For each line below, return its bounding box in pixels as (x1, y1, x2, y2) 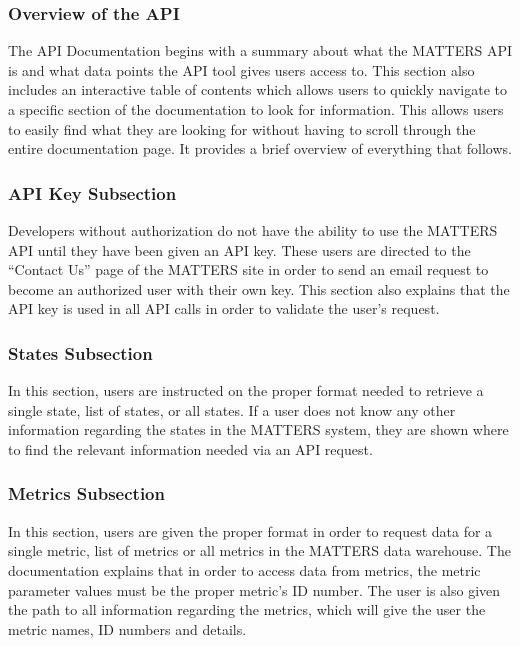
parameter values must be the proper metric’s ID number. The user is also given (8, 579, 501, 600)
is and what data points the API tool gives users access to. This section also (8, 59, 475, 80)
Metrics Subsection (8, 481, 165, 506)
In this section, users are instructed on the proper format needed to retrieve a (8, 380, 484, 401)
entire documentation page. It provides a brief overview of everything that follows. (8, 138, 512, 159)
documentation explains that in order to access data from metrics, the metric (8, 559, 481, 580)
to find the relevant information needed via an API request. (8, 438, 373, 459)
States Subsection (8, 340, 153, 365)
